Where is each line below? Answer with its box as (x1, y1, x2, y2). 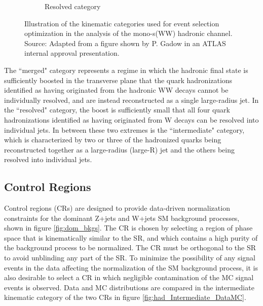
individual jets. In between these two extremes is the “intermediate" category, (4, 124, 245, 135)
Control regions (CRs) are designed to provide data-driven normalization (4, 203, 230, 213)
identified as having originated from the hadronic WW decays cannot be (4, 85, 229, 95)
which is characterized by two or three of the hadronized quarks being (4, 134, 221, 145)
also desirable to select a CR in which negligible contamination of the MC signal (4, 272, 254, 283)
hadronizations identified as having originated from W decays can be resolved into (4, 114, 259, 125)
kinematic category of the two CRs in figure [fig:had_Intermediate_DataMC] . (4, 292, 246, 302)
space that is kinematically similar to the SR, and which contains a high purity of (4, 232, 258, 243)
